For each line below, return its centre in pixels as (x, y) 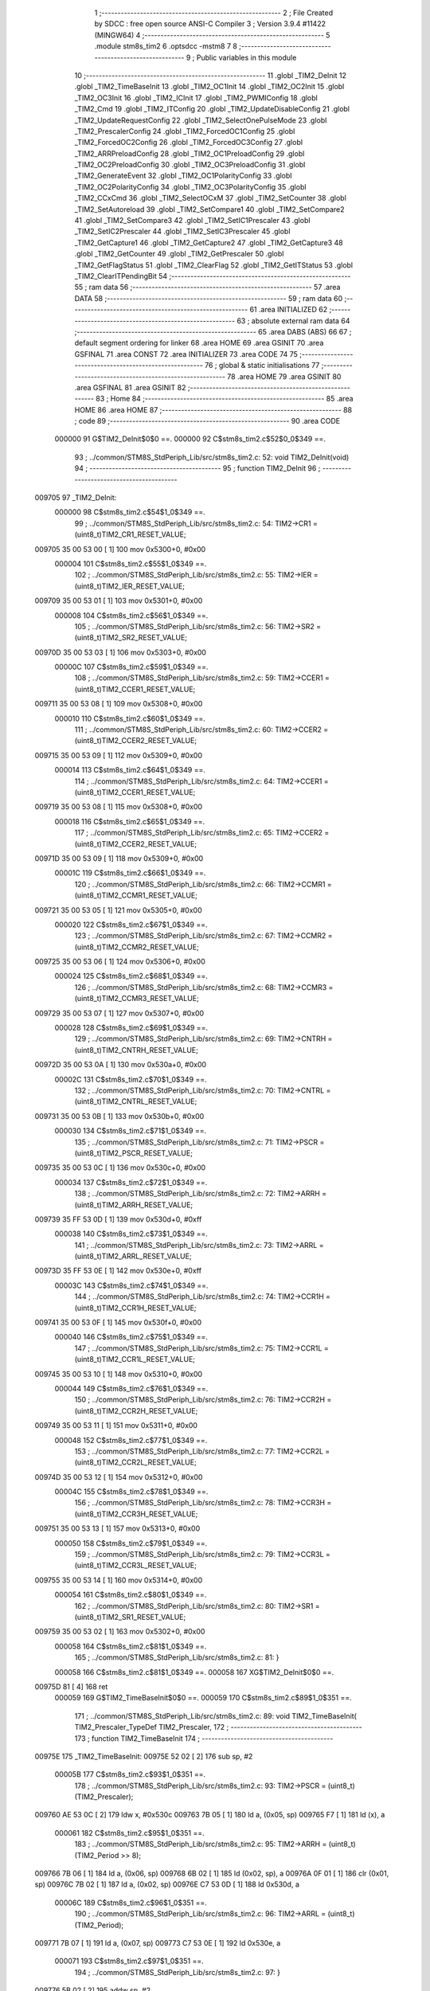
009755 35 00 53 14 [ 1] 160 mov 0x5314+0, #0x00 (119, 1580)
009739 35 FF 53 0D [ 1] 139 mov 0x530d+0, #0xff (118, 1219)
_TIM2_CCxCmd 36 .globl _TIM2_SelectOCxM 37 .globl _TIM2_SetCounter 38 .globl (210, 198)
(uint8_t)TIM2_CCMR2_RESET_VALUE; (137, 947)
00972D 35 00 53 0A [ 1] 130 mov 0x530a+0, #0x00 (121, 1065)
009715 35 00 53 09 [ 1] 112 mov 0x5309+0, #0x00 (119, 755)
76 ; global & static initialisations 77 (262, 366)
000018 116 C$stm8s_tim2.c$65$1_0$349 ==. (130, 821)
